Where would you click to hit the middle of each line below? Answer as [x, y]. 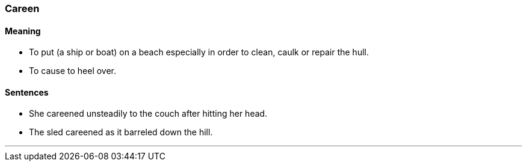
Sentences [27, 92]
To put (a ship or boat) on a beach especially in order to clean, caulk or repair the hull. [199, 52]
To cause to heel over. [73, 71]
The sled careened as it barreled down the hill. [121, 132]
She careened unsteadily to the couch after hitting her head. [148, 114]
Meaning [23, 31]
